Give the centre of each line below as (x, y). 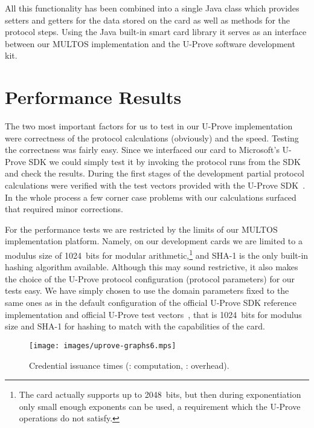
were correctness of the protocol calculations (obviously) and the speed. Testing (152, 138)
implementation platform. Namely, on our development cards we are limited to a (154, 241)
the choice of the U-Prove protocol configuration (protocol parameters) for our (150, 278)
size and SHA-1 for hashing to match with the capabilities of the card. (135, 326)
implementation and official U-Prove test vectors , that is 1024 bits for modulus (153, 314)
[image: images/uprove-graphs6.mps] (103, 345)
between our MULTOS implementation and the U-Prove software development (150, 43)
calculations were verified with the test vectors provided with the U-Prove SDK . (155, 185)
